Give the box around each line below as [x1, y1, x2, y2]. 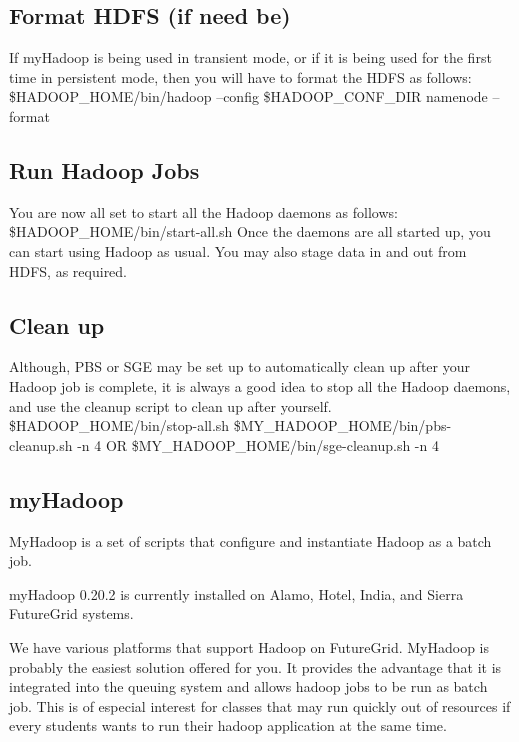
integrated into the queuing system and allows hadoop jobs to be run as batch [9, 676, 488, 697]
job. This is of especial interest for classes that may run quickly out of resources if [9, 695, 511, 716]
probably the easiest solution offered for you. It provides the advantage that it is [9, 656, 502, 677]
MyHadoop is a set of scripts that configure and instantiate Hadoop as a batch [9, 530, 492, 551]
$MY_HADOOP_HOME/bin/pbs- [233, 415, 452, 436]
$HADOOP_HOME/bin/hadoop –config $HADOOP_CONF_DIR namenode [9, 86, 488, 107]
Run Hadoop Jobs [9, 154, 200, 185]
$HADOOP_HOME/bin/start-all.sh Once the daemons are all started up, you [9, 221, 491, 242]
